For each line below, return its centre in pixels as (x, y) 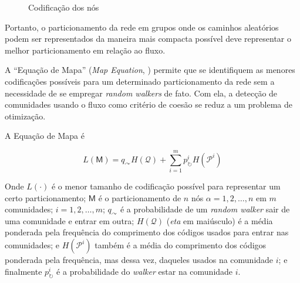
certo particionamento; (45, 197)
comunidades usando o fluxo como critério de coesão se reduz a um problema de (149, 104)
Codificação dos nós (64, 7)
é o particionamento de (140, 197)
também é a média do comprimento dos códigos (181, 245)
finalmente (23, 271)
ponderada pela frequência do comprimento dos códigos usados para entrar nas (147, 232)
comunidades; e (32, 245)
